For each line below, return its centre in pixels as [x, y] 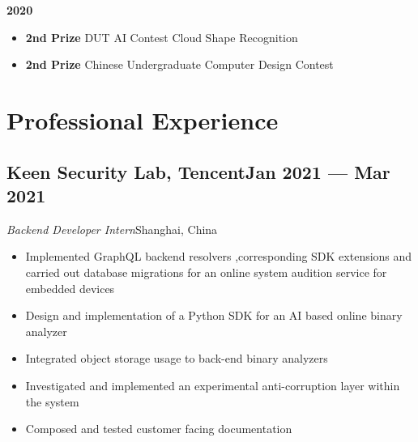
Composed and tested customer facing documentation [159, 429]
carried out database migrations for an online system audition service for [206, 272]
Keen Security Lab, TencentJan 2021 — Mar [198, 171]
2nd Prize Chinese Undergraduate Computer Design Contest [179, 64]
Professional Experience [143, 119]
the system [52, 401]
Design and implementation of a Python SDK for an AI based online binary [214, 315]
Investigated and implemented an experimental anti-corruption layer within [213, 385]
